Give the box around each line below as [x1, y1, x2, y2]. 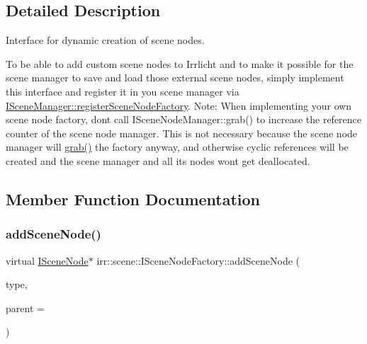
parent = [6, 300, 45, 315]
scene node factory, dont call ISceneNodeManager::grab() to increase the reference [6, 112, 362, 127]
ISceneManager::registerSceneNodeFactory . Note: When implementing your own [6, 98, 352, 113]
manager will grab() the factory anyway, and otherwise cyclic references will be [6, 139, 349, 154]
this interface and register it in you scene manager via [6, 84, 239, 98]
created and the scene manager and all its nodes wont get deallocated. [6, 153, 310, 168]
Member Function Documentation [6, 188, 261, 210]
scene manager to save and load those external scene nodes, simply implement [6, 70, 344, 85]
